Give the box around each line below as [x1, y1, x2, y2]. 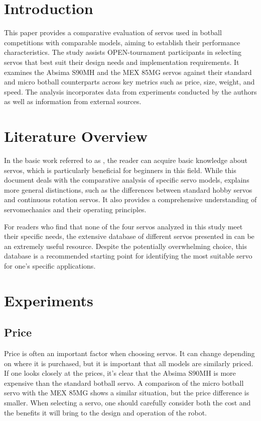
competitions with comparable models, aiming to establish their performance [4, 37, 240, 47]
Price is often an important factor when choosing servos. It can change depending [4, 348, 255, 359]
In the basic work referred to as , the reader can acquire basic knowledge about [4, 155, 248, 165]
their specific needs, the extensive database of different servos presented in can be [4, 231, 254, 241]
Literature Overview [4, 126, 148, 146]
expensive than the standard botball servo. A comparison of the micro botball [4, 377, 244, 388]
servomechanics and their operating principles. [4, 204, 147, 214]
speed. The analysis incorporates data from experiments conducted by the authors [4, 86, 257, 97]
